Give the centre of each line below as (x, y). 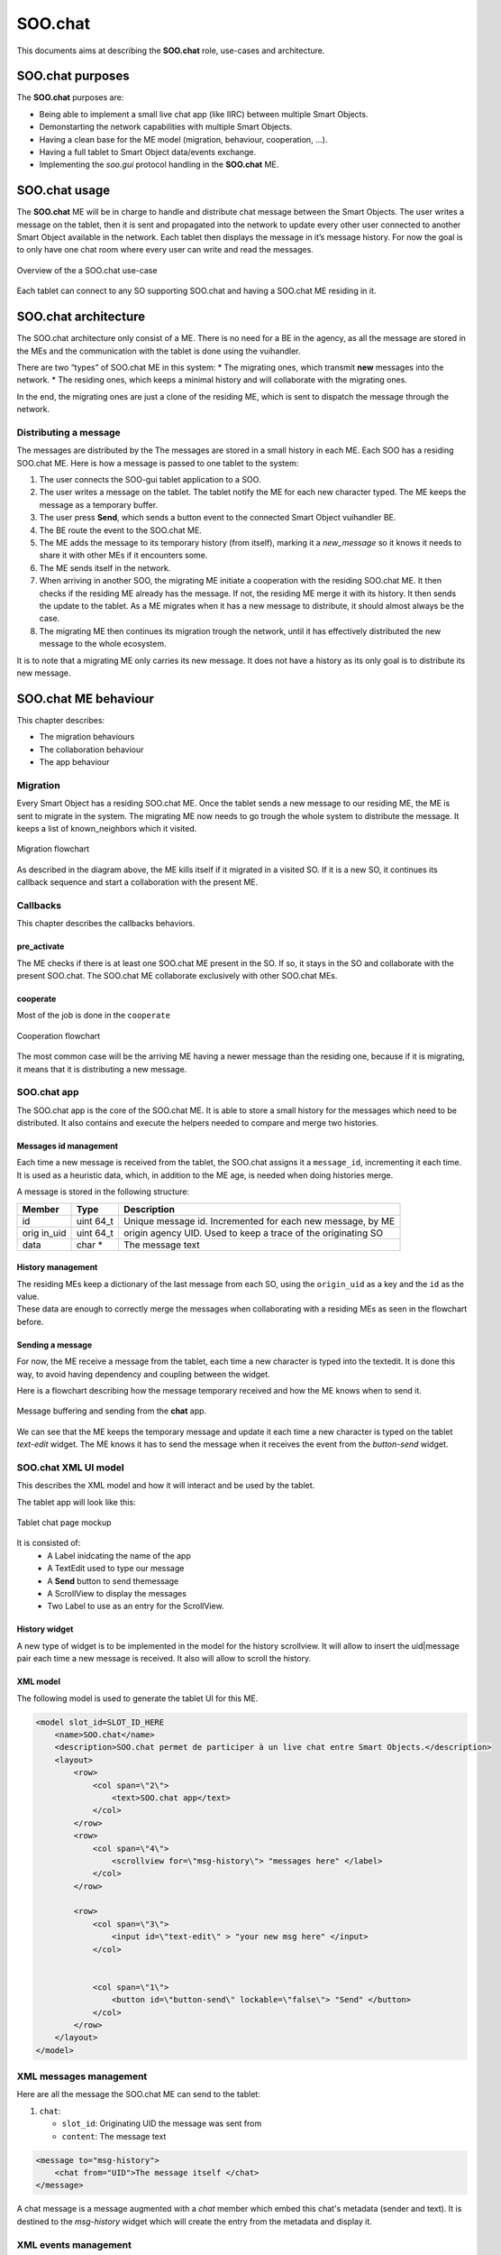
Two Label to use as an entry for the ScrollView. (136, 1606)
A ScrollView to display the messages (117, 1594)
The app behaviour (74, 761)
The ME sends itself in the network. (105, 567)
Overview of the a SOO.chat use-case (87, 270)
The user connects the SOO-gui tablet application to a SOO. (150, 480)
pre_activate (41, 946)
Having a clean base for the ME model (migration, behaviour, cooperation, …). (183, 139)
